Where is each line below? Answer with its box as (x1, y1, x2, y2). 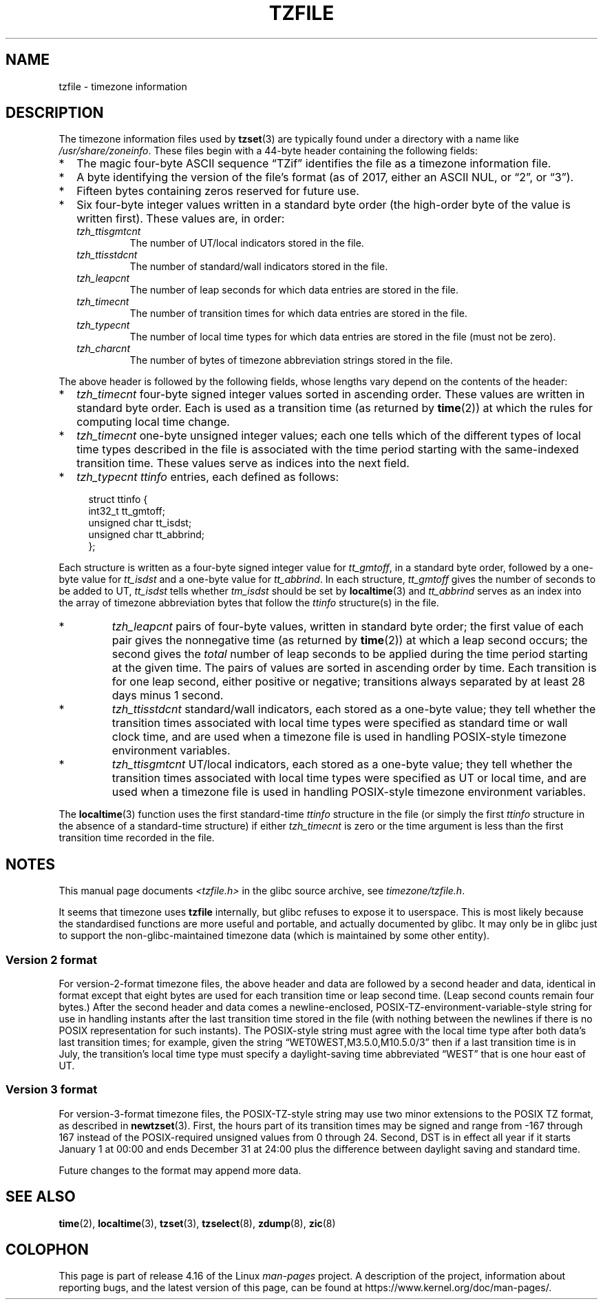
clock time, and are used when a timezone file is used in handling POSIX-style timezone (112, 730, 567, 744)
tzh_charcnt (76, 342, 130, 355)
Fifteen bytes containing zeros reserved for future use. (76, 184, 359, 198)
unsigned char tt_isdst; (88, 517, 192, 529)
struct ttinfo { (88, 493, 148, 506)
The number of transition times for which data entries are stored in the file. (129, 307, 467, 320)
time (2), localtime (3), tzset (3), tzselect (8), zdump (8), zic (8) (59, 1217, 336, 1229)
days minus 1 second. (112, 688, 224, 703)
